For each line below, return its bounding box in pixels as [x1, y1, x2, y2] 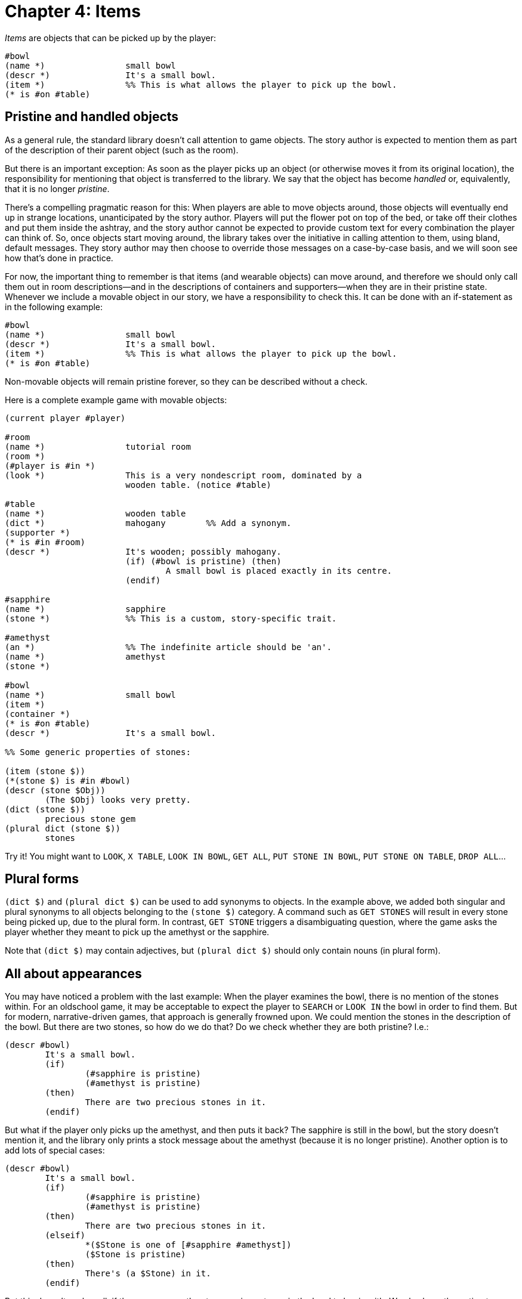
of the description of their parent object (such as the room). [5, 144, 239, 155]
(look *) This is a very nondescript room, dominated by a [5, 470, 362, 480]
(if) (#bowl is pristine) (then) [125, 556, 282, 566]
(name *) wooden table [5, 508, 186, 518]
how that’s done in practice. [5, 252, 113, 263]
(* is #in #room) [5, 537, 85, 547]
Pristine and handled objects [5, 109, 179, 125]
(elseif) [45, 1230, 85, 1241]
